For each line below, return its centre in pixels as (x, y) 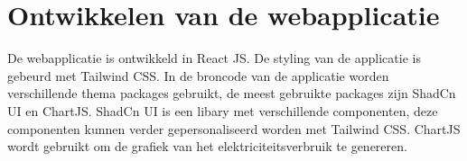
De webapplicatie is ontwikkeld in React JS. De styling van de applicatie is (214, 58)
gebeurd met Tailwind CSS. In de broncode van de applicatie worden (198, 75)
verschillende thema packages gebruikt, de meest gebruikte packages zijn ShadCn (232, 93)
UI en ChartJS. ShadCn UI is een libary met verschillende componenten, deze (223, 110)
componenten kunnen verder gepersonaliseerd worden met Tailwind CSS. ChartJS (234, 128)
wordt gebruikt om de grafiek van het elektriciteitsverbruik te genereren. (207, 146)
